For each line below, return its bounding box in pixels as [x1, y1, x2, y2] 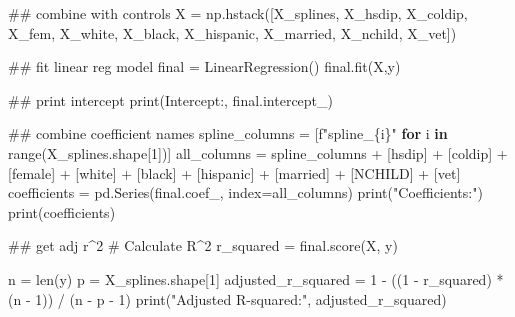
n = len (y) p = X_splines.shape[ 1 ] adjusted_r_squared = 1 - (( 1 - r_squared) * [8, 268, 504, 289]
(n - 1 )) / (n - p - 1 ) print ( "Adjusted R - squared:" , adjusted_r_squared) [8, 288, 447, 309]
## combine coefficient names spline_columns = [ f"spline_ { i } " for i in [8, 123, 448, 144]
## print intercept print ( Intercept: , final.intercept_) [8, 89, 333, 110]
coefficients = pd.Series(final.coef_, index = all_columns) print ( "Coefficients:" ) [8, 182, 483, 203]
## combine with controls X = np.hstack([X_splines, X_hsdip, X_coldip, [8, 3, 468, 23]
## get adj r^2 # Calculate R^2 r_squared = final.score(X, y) [8, 235, 398, 256]
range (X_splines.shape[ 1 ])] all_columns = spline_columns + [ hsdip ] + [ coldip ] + [8, 142, 508, 163]
